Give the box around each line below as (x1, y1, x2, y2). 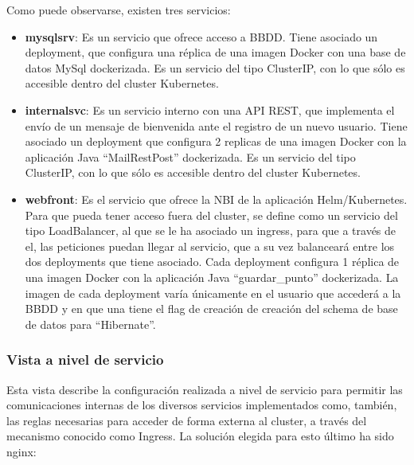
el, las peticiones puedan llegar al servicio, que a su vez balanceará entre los (25, 237, 395, 254)
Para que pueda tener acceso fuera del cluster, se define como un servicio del (25, 206, 398, 223)
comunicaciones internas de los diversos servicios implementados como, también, (6, 397, 397, 413)
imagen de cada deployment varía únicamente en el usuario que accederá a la (25, 284, 401, 301)
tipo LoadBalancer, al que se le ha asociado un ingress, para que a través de (25, 222, 396, 239)
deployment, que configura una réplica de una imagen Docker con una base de (25, 44, 406, 61)
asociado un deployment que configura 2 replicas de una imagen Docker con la (25, 133, 407, 150)
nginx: (6, 443, 37, 459)
